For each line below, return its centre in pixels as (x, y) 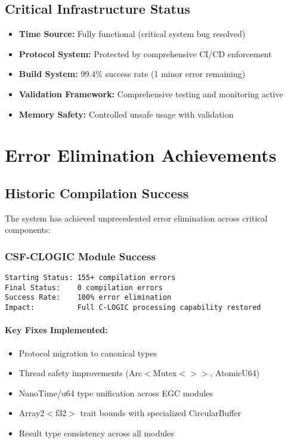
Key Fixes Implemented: (56, 330)
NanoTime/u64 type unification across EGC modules (116, 393)
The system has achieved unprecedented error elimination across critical (136, 218)
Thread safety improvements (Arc (80, 373)
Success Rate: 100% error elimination (88, 298)
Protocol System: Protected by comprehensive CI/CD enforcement (145, 53)
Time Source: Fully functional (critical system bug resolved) (132, 34)
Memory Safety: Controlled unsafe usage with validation (126, 114)
